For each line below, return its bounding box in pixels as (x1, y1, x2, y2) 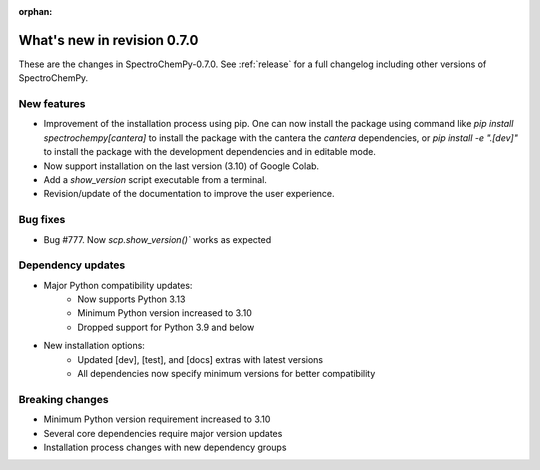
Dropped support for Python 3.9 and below (77, 321, 255, 333)
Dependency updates (18, 258, 126, 272)
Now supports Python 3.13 (77, 293, 186, 305)
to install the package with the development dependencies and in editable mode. (43, 146, 377, 158)
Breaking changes (18, 392, 109, 406)
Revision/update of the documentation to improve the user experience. (43, 188, 335, 200)
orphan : (18, 6, 53, 17)
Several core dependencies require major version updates (43, 427, 283, 439)
